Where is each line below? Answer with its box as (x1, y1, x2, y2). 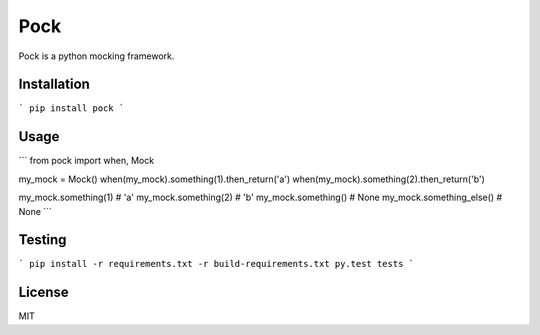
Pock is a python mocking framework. (18, 50, 175, 62)
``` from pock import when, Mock (18, 155, 155, 167)
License (18, 284, 69, 301)
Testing (18, 231, 67, 249)
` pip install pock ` (18, 103, 125, 114)
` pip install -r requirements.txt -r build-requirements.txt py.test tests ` (18, 258, 415, 270)
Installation (18, 76, 90, 93)
